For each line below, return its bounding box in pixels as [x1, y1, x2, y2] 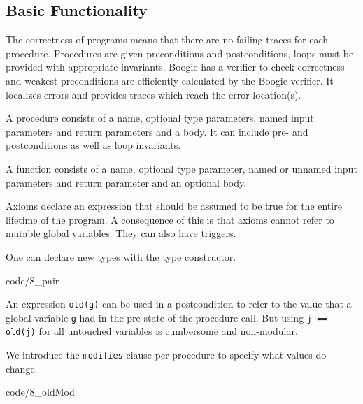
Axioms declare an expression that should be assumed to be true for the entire [6, 199, 342, 213]
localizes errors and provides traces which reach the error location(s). [6, 87, 301, 101]
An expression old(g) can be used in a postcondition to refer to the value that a [6, 296, 352, 311]
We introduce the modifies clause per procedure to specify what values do [6, 347, 327, 362]
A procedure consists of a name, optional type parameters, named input [6, 110, 314, 125]
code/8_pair [6, 273, 59, 287]
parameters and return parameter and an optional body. [6, 175, 247, 189]
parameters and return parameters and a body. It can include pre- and [6, 124, 308, 138]
